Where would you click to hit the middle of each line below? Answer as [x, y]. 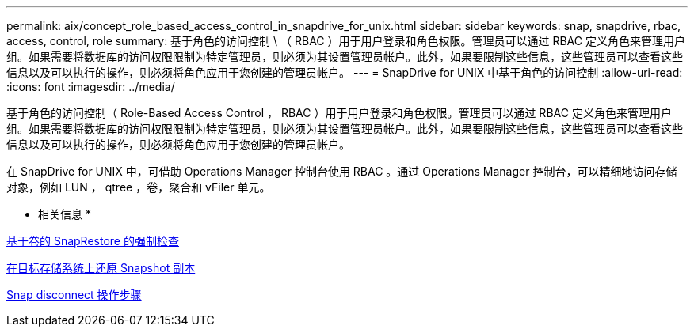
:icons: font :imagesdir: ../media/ [91, 87]
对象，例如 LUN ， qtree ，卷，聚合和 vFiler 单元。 [139, 187]
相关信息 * [65, 214]
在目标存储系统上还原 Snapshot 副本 [101, 268]
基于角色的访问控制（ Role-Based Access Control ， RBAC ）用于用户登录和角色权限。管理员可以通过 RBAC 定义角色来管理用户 [339, 113]
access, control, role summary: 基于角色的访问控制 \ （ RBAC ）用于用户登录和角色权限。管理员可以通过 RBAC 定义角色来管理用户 [346, 41]
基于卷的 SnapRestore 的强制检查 [93, 241]
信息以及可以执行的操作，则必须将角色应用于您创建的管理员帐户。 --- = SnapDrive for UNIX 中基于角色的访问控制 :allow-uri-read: [345, 72]
